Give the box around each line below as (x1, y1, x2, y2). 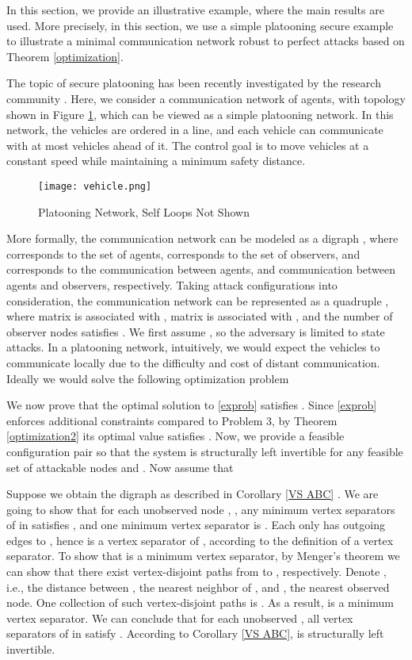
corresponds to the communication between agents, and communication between (6, 261, 396, 278)
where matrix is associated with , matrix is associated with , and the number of (6, 308, 393, 324)
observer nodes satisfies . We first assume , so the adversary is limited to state (6, 323, 385, 340)
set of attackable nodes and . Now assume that (6, 459, 234, 475)
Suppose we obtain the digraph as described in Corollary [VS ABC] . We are (6, 485, 379, 502)
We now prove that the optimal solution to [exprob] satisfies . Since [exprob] (6, 397, 377, 413)
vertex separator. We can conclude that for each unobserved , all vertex (6, 609, 353, 626)
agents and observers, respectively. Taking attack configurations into (6, 276, 338, 293)
